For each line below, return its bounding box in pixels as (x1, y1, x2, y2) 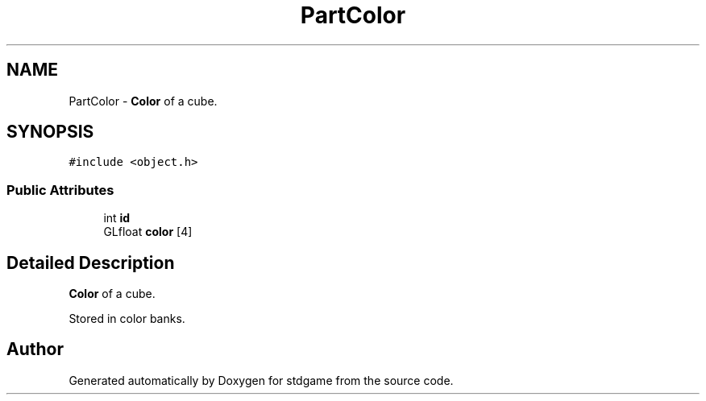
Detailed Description (6, 252, 175, 273)
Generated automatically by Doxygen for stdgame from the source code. (69, 373, 454, 387)
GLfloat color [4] (103, 225, 193, 239)
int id (103, 211, 131, 225)
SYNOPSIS (6, 122, 94, 143)
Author (6, 339, 64, 360)
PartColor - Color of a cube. (69, 93, 218, 108)
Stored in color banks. (69, 312, 185, 326)
